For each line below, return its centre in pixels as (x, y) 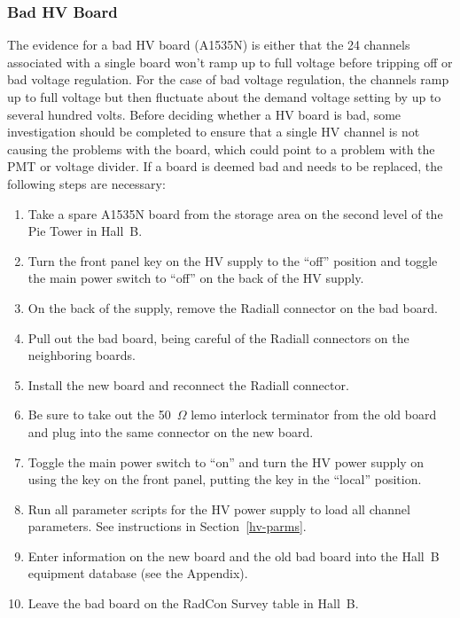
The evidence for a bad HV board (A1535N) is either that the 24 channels (209, 45)
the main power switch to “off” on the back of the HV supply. (196, 278)
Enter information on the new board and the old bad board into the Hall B (234, 555)
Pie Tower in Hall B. (85, 231)
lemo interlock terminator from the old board (314, 415)
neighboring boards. (82, 355)
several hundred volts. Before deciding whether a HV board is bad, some (204, 114)
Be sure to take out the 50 (99, 415)
